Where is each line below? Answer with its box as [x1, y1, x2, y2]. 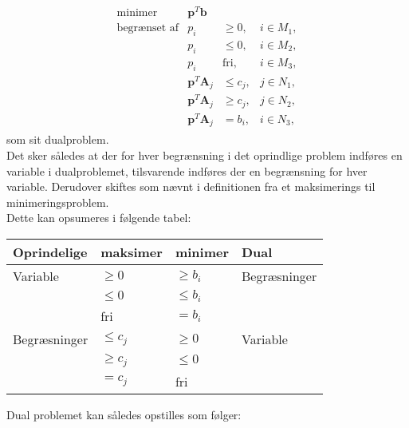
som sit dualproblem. [6, 131, 109, 148]
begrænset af [116, 22, 179, 34]
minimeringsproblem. [6, 193, 109, 210]
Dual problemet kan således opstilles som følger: [6, 406, 242, 422]
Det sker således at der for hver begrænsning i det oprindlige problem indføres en [6, 146, 403, 163]
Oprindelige [13, 242, 88, 261]
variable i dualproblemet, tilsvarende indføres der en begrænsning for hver [6, 162, 368, 179]
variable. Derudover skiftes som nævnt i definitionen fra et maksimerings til [6, 178, 376, 195]
